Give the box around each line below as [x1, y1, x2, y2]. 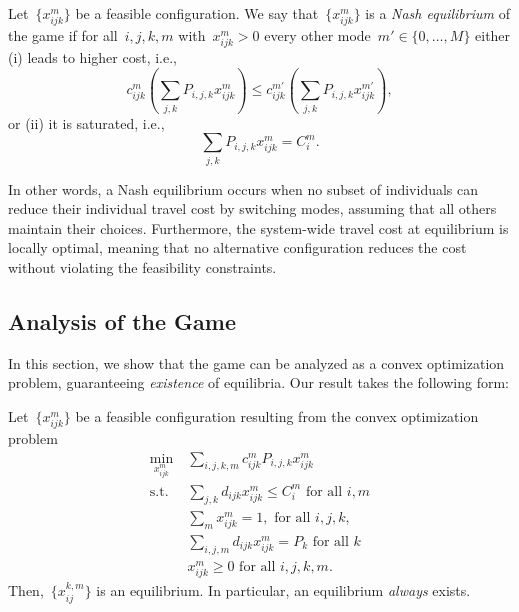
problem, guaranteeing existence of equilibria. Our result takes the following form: [8, 372, 509, 393]
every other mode [264, 25, 371, 46]
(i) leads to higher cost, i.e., [8, 47, 177, 68]
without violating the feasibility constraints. [8, 256, 277, 277]
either [475, 25, 511, 46]
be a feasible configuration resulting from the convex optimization [75, 405, 479, 426]
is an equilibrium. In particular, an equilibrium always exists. [96, 580, 471, 601]
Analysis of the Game [8, 305, 236, 336]
